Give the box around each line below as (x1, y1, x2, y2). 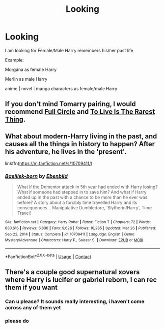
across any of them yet (5, 304, 61, 311)
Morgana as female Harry (5, 66, 57, 72)
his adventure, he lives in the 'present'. (5, 147, 127, 156)
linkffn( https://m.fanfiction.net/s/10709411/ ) (5, 161, 93, 166)
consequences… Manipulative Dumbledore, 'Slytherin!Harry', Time (17, 205, 152, 211)
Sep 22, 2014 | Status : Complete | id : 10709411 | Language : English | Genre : (5, 231, 136, 237)
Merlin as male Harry (5, 76, 48, 82)
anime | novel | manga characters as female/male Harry (5, 85, 118, 92)
